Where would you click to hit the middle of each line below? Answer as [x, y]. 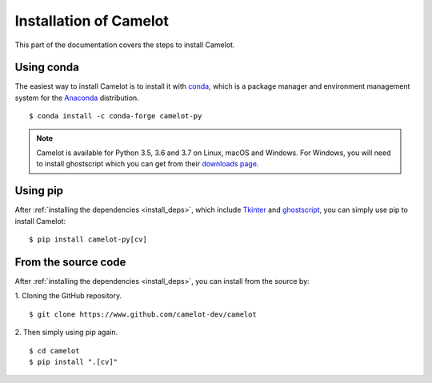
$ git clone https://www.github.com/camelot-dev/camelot [143, 314]
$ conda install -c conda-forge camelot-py [116, 116]
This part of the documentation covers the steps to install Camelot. [125, 45]
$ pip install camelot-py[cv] [88, 239]
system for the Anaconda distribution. [77, 98]
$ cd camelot [54, 351]
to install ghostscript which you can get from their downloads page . [148, 164]
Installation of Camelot [92, 21]
